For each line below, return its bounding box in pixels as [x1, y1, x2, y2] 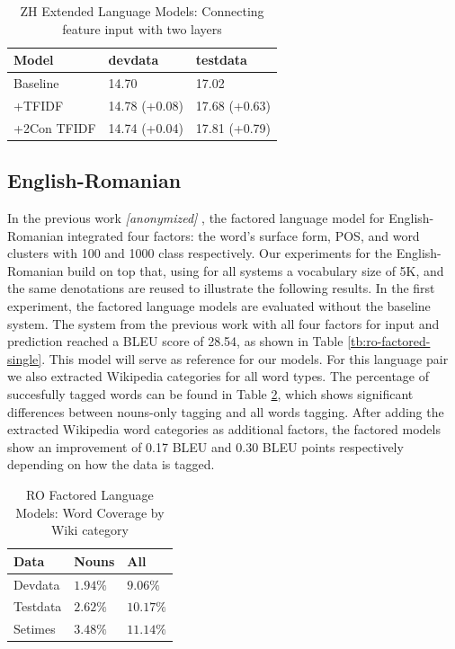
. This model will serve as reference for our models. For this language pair [41, 349, 449, 368]
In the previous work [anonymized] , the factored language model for [7, 209, 385, 227]
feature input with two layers [62, 19, 222, 38]
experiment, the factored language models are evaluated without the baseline [7, 296, 431, 315]
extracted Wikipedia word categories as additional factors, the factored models [7, 420, 441, 439]
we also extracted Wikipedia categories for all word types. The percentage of [7, 367, 429, 386]
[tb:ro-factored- [347, 332, 431, 351]
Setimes [13, 619, 56, 638]
